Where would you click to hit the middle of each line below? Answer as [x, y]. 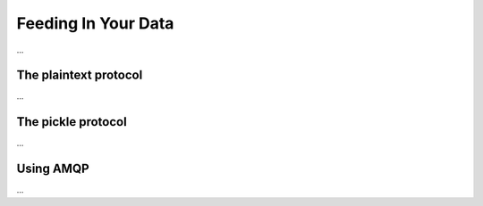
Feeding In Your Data [95, 23]
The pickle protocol [72, 122]
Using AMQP [53, 169]
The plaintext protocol [80, 75]
